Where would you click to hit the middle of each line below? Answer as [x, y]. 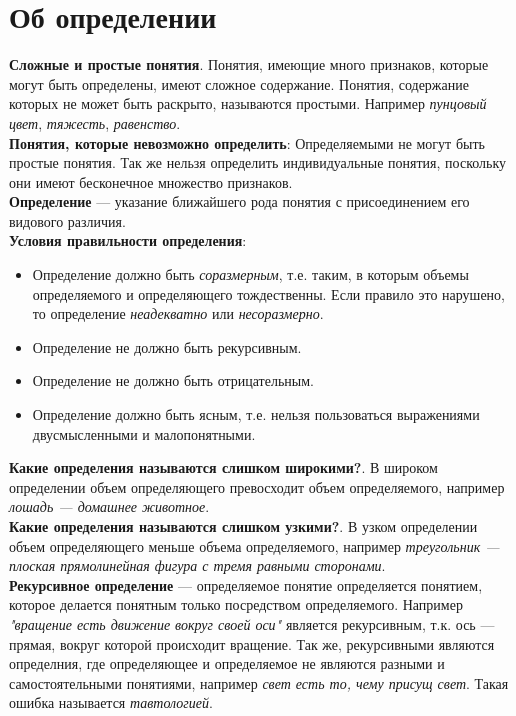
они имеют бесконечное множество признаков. [151, 181]
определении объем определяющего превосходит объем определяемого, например [257, 486]
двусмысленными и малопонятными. [144, 433]
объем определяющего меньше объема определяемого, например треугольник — [254, 545]
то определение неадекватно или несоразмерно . [178, 313]
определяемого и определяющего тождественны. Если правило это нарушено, [268, 293]
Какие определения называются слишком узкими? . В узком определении [243, 526]
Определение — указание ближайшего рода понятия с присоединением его [239, 201]
